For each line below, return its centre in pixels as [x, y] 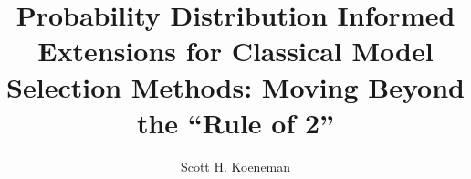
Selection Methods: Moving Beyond [235, 86]
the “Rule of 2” [235, 122]
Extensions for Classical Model [235, 51]
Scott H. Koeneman [235, 166]
